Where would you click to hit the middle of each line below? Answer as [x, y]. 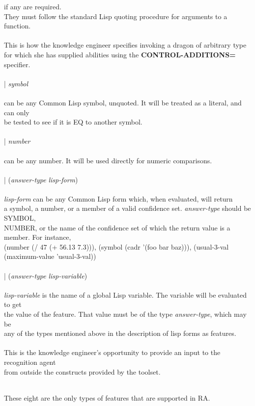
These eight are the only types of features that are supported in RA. [107, 397]
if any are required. [33, 6]
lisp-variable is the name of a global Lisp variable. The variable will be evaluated [125, 294]
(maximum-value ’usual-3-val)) [50, 256]
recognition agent [30, 362]
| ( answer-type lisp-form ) [41, 179]
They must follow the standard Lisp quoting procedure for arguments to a [116, 16]
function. [17, 26]
